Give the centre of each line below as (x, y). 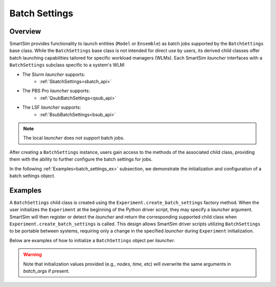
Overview (25, 31)
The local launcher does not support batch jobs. (74, 138)
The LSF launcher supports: (52, 108)
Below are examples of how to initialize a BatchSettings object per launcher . (93, 240)
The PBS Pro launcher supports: (56, 91)
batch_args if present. (47, 271)
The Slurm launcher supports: (54, 74)
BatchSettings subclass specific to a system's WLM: (67, 65)
